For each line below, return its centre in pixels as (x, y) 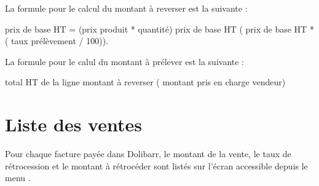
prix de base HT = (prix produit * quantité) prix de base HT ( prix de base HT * (159, 29)
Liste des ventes (73, 124)
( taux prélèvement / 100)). (57, 41)
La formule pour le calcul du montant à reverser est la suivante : (126, 8)
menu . (18, 178)
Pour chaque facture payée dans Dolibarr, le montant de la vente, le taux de (148, 154)
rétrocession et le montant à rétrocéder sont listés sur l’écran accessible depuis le (156, 165)
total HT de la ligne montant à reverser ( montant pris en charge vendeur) (145, 82)
